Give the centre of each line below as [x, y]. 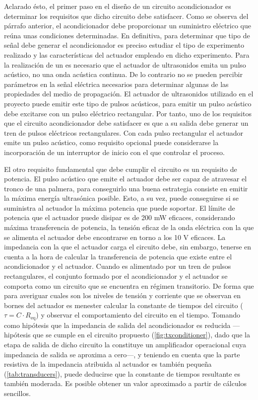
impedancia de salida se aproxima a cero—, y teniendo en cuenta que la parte [122, 354]
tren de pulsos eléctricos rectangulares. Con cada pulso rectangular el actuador [124, 132]
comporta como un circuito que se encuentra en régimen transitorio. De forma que [129, 285]
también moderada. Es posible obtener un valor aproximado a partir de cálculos [126, 383]
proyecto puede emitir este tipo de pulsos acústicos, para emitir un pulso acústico [128, 103]
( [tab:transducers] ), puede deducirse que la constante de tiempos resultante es [122, 373]
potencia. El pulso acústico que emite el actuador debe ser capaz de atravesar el [126, 179]
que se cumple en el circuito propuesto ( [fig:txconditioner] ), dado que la [141, 335]
